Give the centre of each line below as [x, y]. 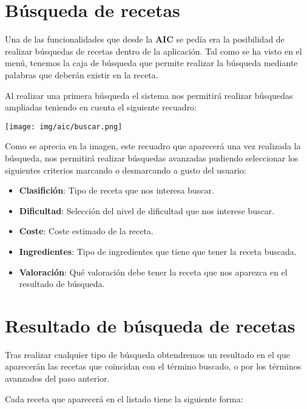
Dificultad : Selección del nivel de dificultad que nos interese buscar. [147, 210]
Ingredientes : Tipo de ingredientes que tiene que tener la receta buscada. [158, 251]
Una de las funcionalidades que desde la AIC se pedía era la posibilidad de [145, 39]
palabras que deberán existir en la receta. [82, 74]
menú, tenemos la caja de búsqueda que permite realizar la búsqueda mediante [151, 63]
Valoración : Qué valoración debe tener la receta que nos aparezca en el [153, 272]
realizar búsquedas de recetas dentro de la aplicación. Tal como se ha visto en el [153, 51]
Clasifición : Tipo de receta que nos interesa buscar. [116, 190]
